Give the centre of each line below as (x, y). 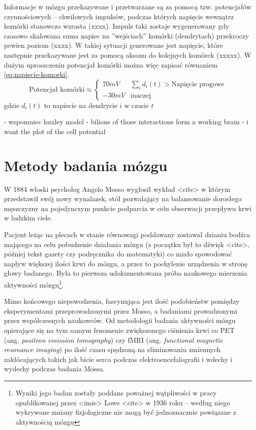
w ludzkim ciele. (28, 218)
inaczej (141, 95)
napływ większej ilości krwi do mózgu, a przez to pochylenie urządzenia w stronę (126, 263)
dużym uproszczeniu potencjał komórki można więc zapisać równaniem (111, 64)
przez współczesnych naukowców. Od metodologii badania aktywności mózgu (120, 320)
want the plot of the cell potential (55, 131)
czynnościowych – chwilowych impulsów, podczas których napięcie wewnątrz (119, 16)
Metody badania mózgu (86, 165)
